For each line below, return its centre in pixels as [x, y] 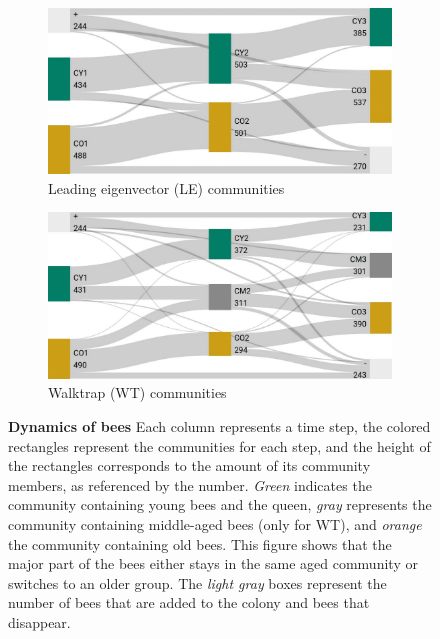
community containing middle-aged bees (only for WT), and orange [215, 523]
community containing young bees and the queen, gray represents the [220, 504]
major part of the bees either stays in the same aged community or [213, 563]
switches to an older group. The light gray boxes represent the [197, 582]
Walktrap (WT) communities [137, 392]
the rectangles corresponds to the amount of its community [189, 465]
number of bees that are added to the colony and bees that [189, 602]
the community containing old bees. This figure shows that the [200, 543]
